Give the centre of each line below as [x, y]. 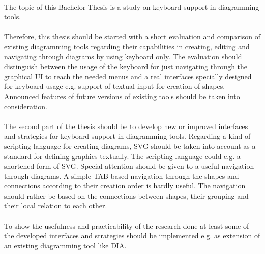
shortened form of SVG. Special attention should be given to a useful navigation [129, 166]
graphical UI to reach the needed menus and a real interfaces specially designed [128, 76]
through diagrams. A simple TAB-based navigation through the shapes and [122, 176]
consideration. [26, 106]
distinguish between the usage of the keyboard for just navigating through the [126, 66]
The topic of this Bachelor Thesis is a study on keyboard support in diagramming [132, 6]
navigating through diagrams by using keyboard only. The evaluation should [123, 56]
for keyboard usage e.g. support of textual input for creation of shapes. [115, 86]
